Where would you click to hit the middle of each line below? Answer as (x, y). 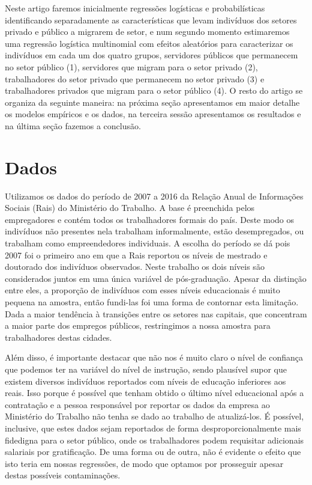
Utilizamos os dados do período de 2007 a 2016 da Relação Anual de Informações (154, 196)
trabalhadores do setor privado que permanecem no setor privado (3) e (135, 78)
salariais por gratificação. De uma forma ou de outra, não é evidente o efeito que (153, 452)
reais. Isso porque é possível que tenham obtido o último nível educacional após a (154, 393)
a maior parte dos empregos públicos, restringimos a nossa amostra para (138, 325)
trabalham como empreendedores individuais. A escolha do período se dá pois (148, 243)
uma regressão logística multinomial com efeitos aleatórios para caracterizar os (149, 43)
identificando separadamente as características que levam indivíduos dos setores (151, 20)
